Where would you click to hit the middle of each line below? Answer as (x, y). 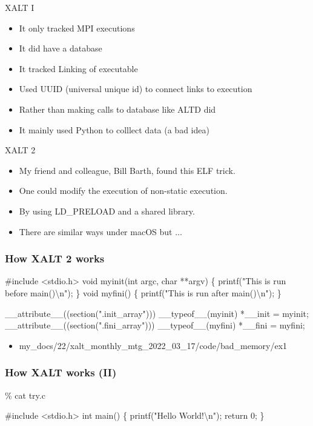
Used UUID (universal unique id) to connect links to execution (136, 89)
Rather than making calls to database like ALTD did (117, 109)
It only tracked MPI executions (77, 28)
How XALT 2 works (55, 258)
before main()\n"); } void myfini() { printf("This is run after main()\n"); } (143, 292)
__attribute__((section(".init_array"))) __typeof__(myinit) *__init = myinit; (157, 313)
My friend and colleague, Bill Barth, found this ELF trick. (127, 170)
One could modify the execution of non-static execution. (123, 191)
